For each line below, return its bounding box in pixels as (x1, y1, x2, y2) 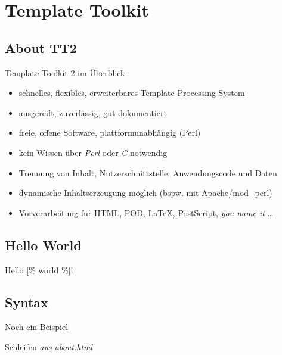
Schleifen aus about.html (5, 340, 93, 353)
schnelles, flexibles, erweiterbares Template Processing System (18, 86, 245, 99)
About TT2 (5, 38, 77, 57)
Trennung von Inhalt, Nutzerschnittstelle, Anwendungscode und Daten (18, 166, 277, 179)
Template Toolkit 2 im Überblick (5, 66, 125, 79)
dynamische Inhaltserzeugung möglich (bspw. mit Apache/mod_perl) (18, 186, 272, 199)
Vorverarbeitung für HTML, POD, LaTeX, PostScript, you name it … (18, 206, 274, 219)
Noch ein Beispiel (5, 320, 69, 333)
